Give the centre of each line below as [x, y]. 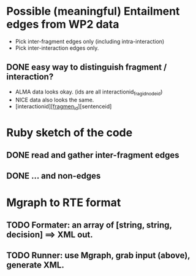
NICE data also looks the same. [55, 100]
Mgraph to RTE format [64, 203]
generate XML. [35, 265]
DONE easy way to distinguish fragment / [87, 67]
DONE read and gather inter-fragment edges [93, 155]
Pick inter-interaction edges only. [57, 48]
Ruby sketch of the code [70, 132]
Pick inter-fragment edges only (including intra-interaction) [90, 41]
